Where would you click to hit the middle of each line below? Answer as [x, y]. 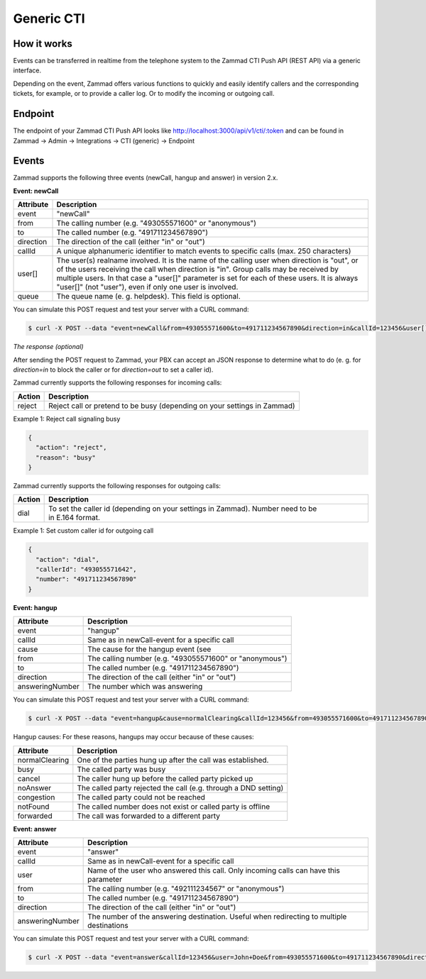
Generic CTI [49, 18]
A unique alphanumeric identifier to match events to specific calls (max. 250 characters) [204, 251]
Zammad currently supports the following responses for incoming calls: [118, 382]
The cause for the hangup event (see [149, 649]
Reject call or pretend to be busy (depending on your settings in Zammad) [172, 406]
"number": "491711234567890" [87, 579]
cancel [29, 778]
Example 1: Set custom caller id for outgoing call [83, 531]
